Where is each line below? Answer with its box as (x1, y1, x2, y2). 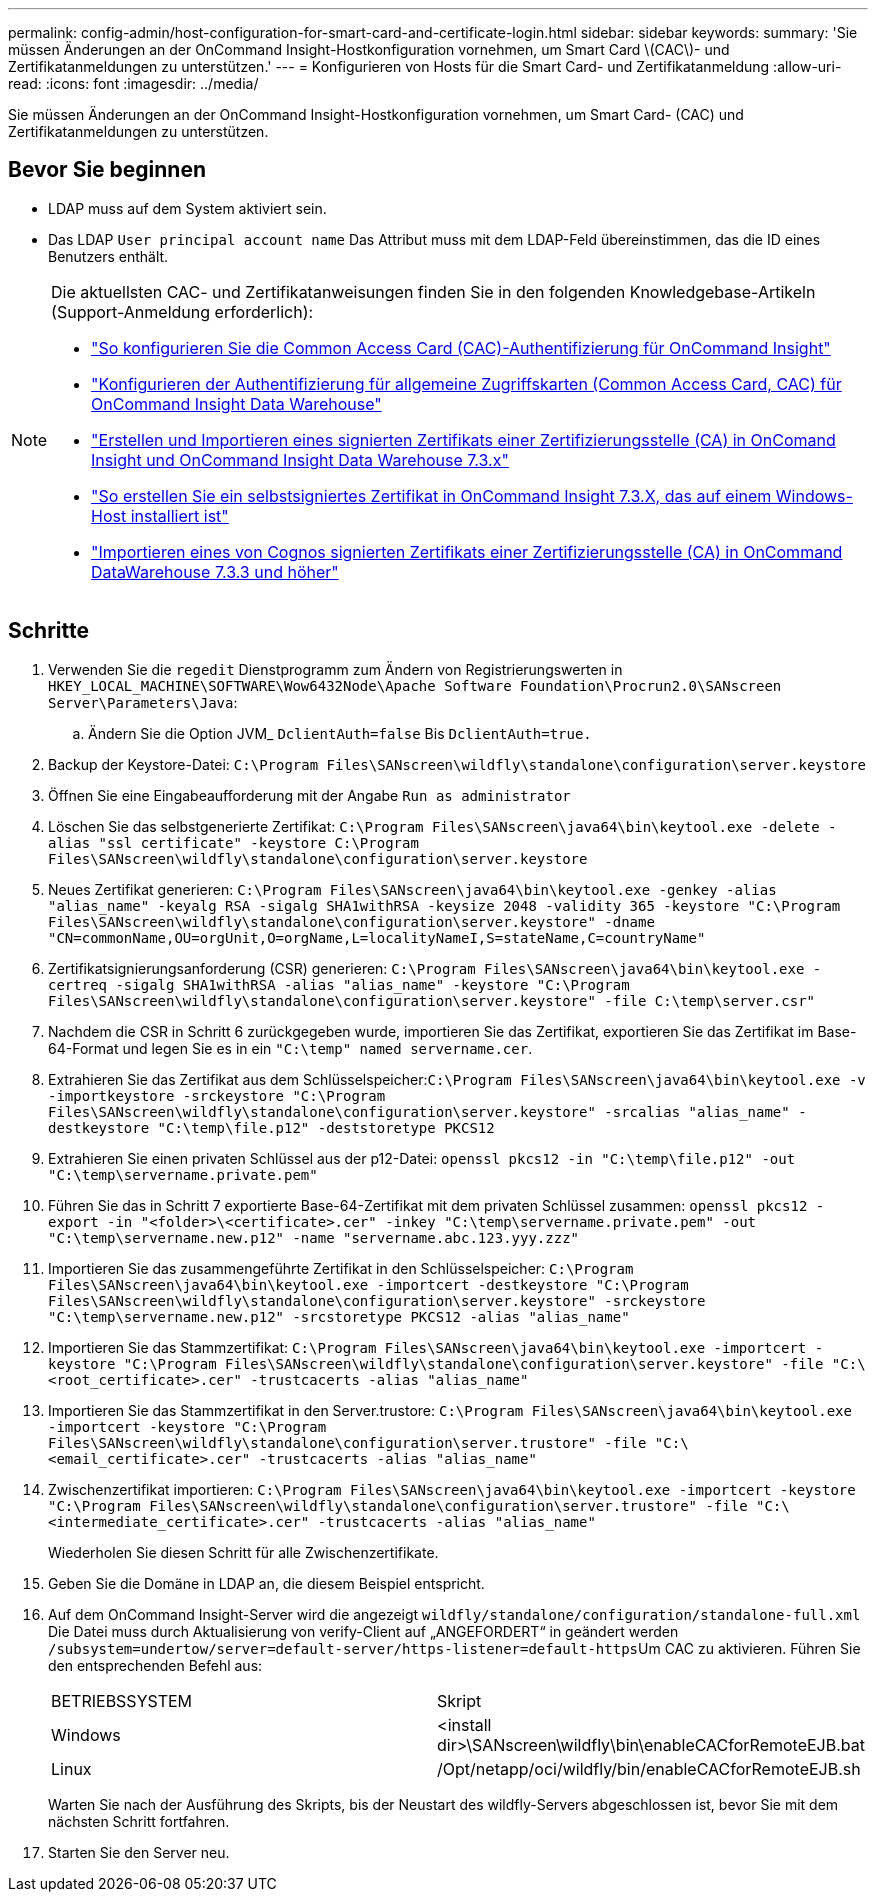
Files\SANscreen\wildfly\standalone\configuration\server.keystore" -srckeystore (48, 1292, 706, 1309)
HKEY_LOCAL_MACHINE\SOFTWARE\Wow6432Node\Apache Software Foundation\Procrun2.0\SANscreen (48, 677, 782, 694)
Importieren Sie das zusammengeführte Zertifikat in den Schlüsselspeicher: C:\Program (48, 1259, 634, 1277)
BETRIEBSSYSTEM (51, 1690, 193, 1711)
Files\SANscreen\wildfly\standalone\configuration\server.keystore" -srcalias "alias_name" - (48, 1103, 807, 1120)
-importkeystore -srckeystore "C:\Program (48, 1087, 386, 1104)
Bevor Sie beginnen (8, 157, 207, 183)
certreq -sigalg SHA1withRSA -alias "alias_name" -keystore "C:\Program (48, 976, 630, 993)
